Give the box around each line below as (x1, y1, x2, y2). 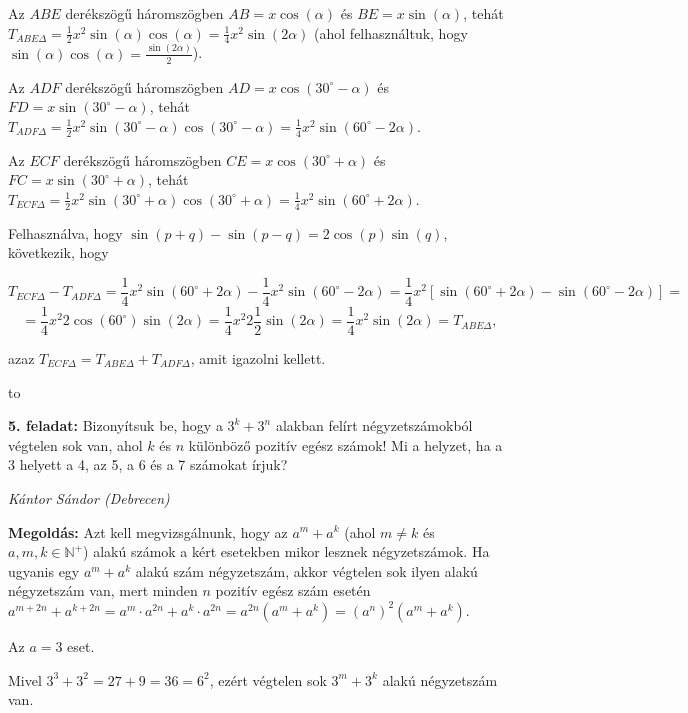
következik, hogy (8, 242, 109, 263)
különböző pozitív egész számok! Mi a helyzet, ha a (188, 434, 503, 455)
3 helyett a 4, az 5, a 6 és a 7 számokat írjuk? (8, 454, 288, 475)
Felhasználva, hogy (8, 222, 123, 243)
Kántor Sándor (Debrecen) (8, 487, 170, 508)
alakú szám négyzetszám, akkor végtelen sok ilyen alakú (135, 560, 478, 581)
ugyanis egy (8, 560, 80, 581)
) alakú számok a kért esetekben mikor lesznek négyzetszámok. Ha (83, 541, 490, 562)
